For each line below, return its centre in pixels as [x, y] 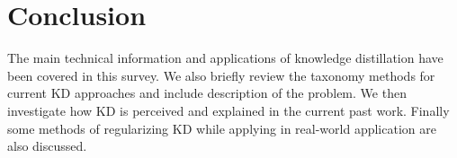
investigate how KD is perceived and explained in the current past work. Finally [228, 110]
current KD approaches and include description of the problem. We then [207, 93]
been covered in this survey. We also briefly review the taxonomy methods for [221, 75]
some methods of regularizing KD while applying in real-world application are [222, 128]
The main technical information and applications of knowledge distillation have [225, 58]
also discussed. [47, 146]
